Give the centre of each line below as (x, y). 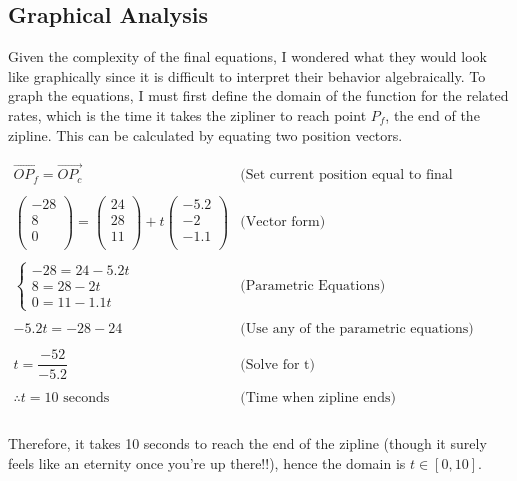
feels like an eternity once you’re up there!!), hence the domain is (207, 462)
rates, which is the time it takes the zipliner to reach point (187, 114)
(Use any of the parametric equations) (357, 329)
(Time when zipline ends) (318, 397)
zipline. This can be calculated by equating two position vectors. (205, 134)
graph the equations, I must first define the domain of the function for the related (258, 95)
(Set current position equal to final (346, 175)
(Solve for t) (278, 364)
